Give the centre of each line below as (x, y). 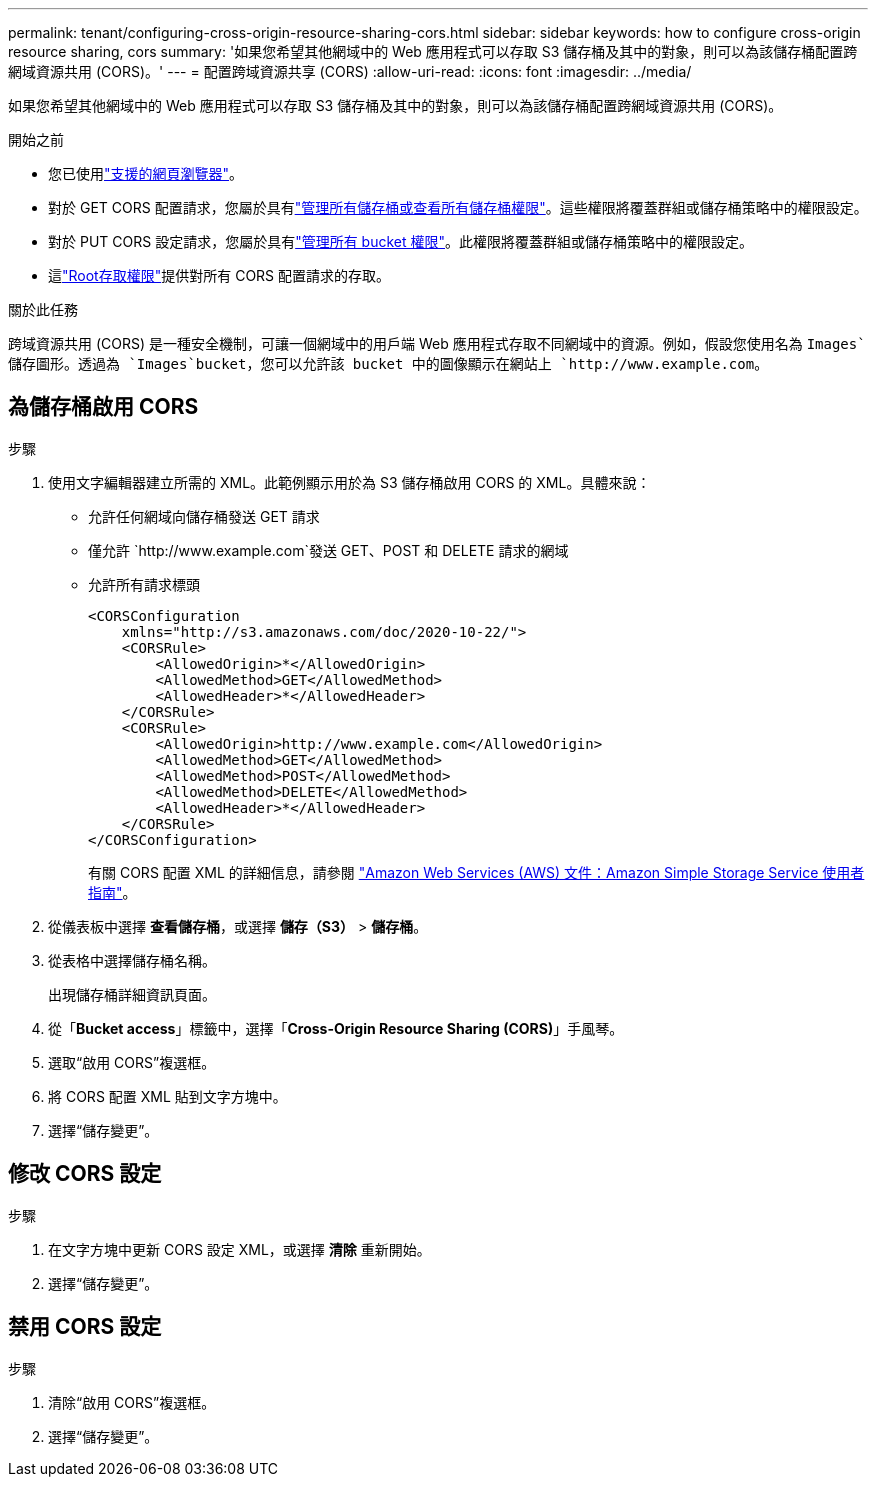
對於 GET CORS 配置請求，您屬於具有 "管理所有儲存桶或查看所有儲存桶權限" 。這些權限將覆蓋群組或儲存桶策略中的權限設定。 (458, 207)
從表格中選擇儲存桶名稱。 (132, 960)
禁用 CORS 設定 (85, 1327)
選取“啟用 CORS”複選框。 (132, 1062)
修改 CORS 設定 (85, 1174)
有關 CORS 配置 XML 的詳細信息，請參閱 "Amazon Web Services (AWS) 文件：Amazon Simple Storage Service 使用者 (476, 872)
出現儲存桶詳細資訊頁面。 (132, 994)
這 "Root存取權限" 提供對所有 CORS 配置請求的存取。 (219, 275)
